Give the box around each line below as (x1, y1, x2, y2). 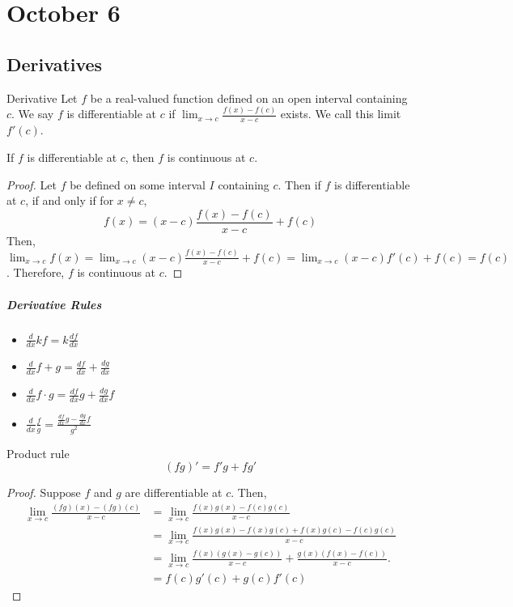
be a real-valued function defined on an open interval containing (90, 89, 408, 106)
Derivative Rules (6, 295, 102, 312)
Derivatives (6, 51, 103, 76)
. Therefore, (6, 264, 65, 281)
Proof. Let (6, 176, 57, 193)
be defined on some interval (70, 176, 206, 193)
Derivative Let (6, 89, 78, 106)
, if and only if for (25, 192, 114, 209)
